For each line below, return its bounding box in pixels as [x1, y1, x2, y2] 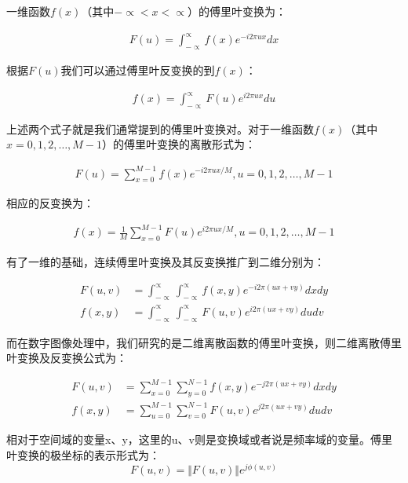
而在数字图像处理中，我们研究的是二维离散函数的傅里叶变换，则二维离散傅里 [6, 334, 402, 350]
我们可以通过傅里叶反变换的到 [60, 61, 215, 78]
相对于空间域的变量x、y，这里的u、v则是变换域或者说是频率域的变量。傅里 [6, 431, 392, 448]
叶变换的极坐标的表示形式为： [6, 446, 160, 463]
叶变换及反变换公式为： [6, 349, 127, 366]
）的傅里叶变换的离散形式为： [102, 136, 257, 152]
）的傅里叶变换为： [187, 3, 286, 19]
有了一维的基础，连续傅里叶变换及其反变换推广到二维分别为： [6, 254, 325, 270]
